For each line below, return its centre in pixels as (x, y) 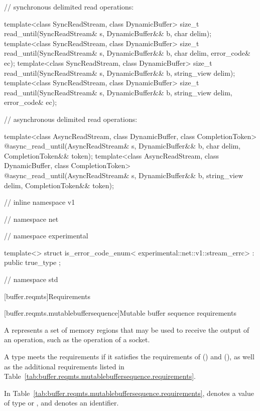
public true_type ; (32, 262)
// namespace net (31, 219)
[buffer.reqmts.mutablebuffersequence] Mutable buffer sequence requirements (120, 313)
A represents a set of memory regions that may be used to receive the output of (127, 329)
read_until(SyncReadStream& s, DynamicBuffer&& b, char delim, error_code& (127, 53)
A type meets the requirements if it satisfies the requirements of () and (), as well (129, 357)
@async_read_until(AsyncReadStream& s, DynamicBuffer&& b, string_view (124, 175)
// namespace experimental (46, 236)
